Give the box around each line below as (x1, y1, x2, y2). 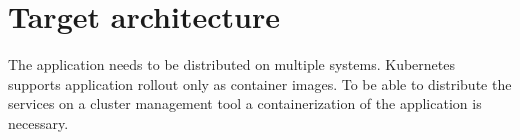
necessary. (8, 112, 69, 133)
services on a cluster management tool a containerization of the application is (8, 93, 482, 114)
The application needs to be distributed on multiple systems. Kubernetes (8, 54, 455, 75)
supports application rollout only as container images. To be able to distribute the (8, 73, 512, 94)
